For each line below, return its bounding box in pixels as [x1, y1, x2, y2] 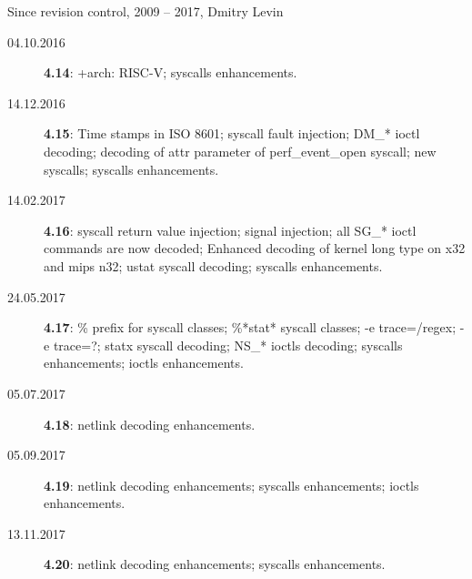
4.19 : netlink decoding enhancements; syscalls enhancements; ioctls [44, 475, 419, 494]
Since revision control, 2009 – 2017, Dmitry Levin [7, 2, 284, 20]
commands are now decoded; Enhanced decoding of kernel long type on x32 [44, 239, 466, 258]
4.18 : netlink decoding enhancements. [44, 414, 256, 433]
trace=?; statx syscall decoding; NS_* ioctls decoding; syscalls [53, 335, 403, 354]
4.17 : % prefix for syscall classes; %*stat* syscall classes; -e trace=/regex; [44, 318, 457, 337]
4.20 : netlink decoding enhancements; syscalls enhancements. [44, 554, 386, 574]
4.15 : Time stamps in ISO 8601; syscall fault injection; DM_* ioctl [44, 124, 420, 143]
